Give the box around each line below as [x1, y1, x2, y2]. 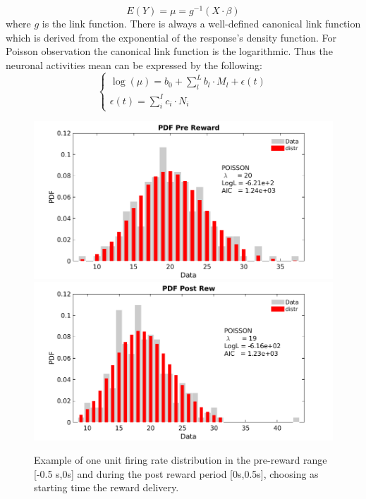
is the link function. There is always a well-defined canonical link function [42, 16, 361, 31]
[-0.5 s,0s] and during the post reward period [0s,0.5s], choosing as [34, 466, 319, 481]
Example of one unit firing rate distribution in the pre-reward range [34, 452, 327, 467]
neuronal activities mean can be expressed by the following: [6, 57, 262, 72]
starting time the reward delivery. [34, 480, 179, 495]
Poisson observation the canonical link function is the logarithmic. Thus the [6, 44, 333, 58]
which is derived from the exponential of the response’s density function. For [6, 30, 336, 44]
